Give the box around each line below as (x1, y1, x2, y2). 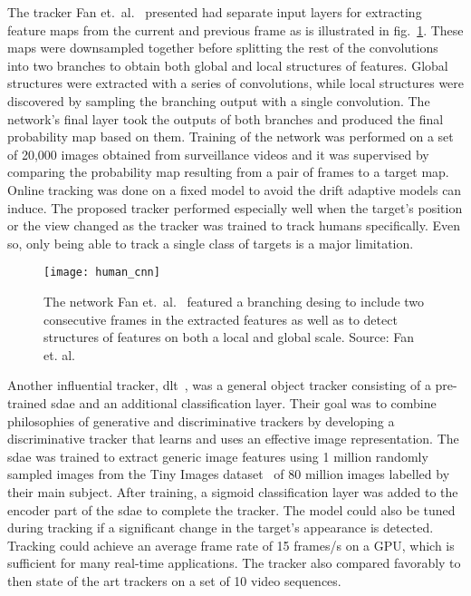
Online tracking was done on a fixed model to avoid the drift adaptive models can (7, 180, 462, 199)
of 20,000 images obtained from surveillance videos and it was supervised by (7, 144, 429, 163)
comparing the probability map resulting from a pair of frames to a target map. (7, 162, 449, 181)
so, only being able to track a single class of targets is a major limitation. (7, 233, 414, 252)
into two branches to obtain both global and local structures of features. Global (7, 55, 448, 74)
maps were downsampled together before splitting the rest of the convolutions (7, 38, 438, 57)
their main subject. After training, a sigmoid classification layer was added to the (7, 482, 458, 501)
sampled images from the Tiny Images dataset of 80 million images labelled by (7, 464, 450, 484)
